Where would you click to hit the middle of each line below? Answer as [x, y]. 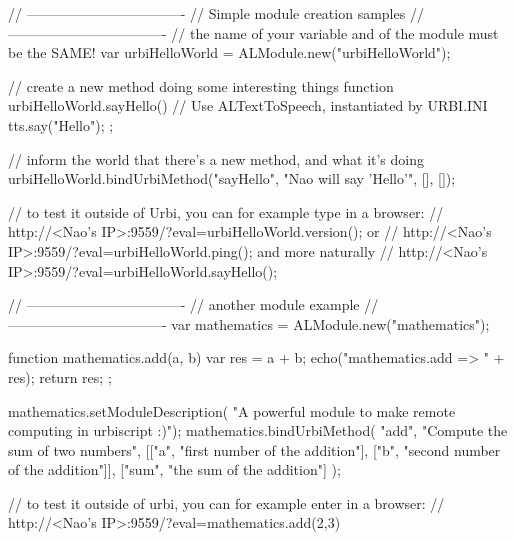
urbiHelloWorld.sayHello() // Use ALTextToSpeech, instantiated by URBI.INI [248, 105]
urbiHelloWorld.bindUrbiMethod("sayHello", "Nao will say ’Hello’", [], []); [232, 178]
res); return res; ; [60, 376]
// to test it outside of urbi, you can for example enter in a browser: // [226, 502]
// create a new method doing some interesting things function [201, 85]
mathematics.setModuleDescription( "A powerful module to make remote [232, 410]
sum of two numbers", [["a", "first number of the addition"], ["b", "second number [254, 449]
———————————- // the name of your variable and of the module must [253, 32]
